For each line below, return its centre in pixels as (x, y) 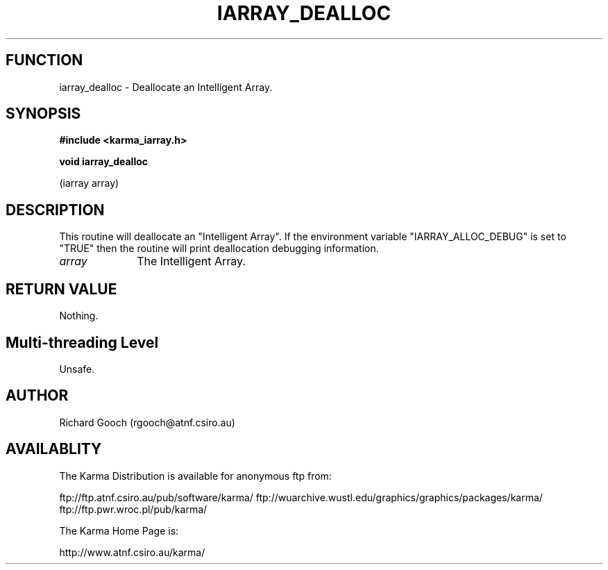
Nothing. (79, 316)
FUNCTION (44, 60)
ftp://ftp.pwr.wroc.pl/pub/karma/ (133, 509)
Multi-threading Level (82, 342)
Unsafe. (77, 369)
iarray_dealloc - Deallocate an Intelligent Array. (166, 87)
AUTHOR (37, 396)
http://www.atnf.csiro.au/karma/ (132, 552)
